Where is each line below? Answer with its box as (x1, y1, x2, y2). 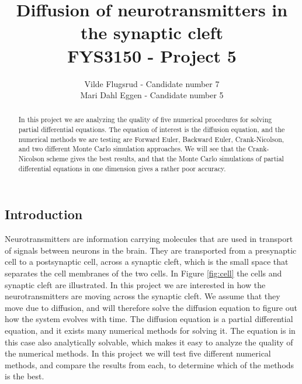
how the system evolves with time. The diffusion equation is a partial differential (5, 313, 293, 325)
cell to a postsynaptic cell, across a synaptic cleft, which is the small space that (5, 255, 289, 268)
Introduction (5, 205, 83, 223)
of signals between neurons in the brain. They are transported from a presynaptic (5, 244, 297, 256)
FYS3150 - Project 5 (67, 43, 237, 67)
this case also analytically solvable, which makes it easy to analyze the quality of (5, 335, 293, 348)
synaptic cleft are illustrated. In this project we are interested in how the (5, 278, 266, 290)
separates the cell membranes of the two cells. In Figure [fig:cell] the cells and (5, 267, 282, 279)
